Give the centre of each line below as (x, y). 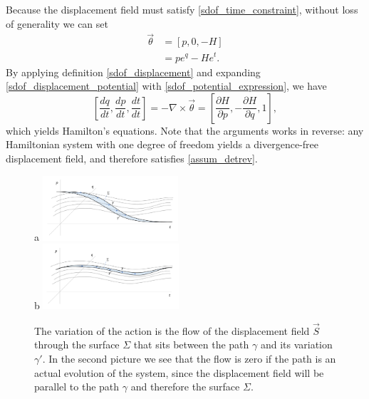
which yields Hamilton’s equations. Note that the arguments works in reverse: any (185, 130)
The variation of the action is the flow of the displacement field (172, 330)
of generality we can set (57, 23)
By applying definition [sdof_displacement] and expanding (133, 72)
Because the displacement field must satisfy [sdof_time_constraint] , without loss (182, 9)
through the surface (77, 344)
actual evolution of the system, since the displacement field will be (179, 372)
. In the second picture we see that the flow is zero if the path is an (189, 359)
